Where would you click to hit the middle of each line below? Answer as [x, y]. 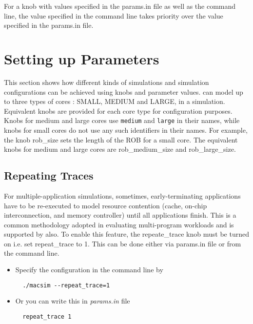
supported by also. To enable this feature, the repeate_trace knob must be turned [126, 234]
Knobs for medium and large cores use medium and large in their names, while [122, 120]
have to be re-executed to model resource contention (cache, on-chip [106, 205]
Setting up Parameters [82, 58]
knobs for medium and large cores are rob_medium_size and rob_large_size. [120, 149]
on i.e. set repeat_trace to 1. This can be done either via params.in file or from [123, 243]
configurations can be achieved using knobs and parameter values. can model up [124, 91]
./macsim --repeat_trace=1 [66, 285]
